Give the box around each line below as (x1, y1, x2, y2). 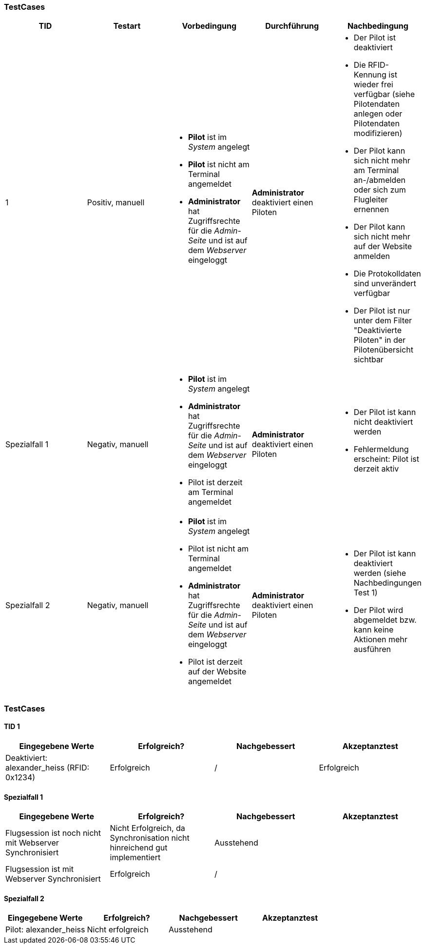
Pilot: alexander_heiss (5, 925, 85, 935)
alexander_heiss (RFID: (5, 762, 90, 772)
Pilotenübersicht (353, 345, 413, 355)
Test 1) (353, 588, 378, 598)
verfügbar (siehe (353, 89, 415, 99)
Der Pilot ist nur (353, 306, 410, 316)
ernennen (353, 204, 389, 215)
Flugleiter (353, 195, 388, 205)
